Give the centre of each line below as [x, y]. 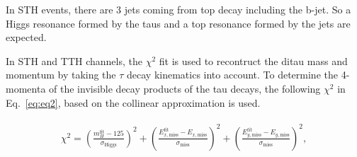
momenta [26, 88]
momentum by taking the [61, 75]
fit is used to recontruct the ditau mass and [253, 60]
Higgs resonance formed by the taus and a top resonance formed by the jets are [178, 23]
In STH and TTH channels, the [74, 60]
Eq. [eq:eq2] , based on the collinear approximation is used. [133, 102]
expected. [26, 37]
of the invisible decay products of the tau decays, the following [185, 88]
